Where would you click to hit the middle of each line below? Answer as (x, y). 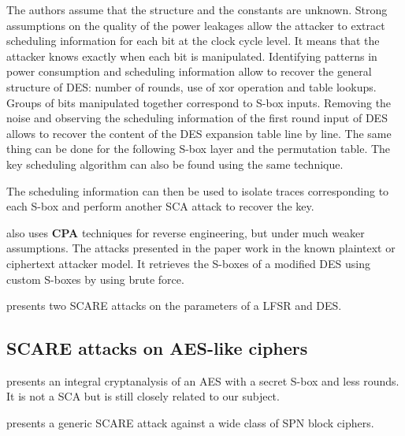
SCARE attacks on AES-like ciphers (157, 348)
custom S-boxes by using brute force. (95, 279)
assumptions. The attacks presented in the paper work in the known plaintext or (201, 248)
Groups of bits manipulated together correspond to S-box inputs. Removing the (199, 102)
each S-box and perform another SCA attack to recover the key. (160, 206)
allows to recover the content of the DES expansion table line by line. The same (199, 133)
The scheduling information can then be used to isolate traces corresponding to (198, 190)
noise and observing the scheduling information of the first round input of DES (197, 118)
